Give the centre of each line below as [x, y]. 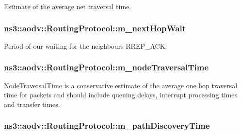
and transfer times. [32, 104]
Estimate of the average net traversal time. [68, 6]
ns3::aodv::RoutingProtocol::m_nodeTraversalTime [106, 67]
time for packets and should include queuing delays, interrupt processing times [120, 95]
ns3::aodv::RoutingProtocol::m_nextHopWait [95, 28]
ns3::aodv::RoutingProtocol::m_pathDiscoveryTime [107, 126]
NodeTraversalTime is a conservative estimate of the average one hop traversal [121, 85]
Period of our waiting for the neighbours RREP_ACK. [86, 46]
